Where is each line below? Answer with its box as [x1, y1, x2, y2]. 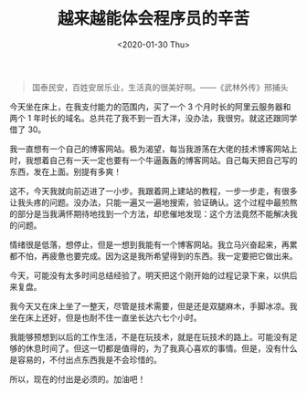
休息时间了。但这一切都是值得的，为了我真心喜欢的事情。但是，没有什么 [25, 343, 298, 354]
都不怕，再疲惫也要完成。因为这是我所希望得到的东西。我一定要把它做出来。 [9, 250, 298, 261]
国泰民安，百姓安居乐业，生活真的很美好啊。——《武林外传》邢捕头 [31, 81, 289, 92]
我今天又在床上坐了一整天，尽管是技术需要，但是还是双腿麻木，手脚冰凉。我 [9, 300, 298, 311]
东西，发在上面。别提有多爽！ [9, 166, 122, 177]
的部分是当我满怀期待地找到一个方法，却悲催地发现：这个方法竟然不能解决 [9, 208, 290, 219]
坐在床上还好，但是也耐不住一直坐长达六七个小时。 [9, 312, 202, 323]
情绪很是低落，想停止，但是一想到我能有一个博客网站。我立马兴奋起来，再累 [9, 239, 298, 250]
